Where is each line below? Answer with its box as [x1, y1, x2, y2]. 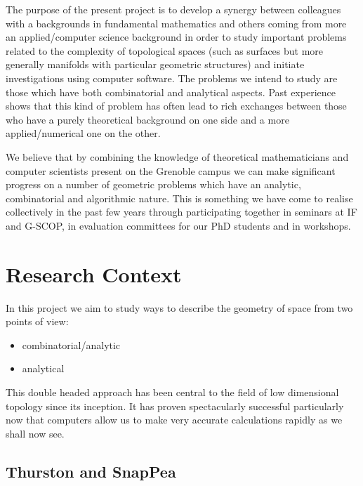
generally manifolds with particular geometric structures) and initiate [6, 57, 305, 72]
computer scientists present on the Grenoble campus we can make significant [6, 163, 336, 178]
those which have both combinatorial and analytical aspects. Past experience [6, 84, 336, 99]
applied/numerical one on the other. [6, 126, 161, 140]
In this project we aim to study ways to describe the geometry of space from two [6, 300, 353, 315]
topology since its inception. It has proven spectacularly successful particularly [6, 398, 344, 413]
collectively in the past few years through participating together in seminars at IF [6, 204, 357, 219]
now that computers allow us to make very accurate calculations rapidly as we [6, 412, 343, 427]
